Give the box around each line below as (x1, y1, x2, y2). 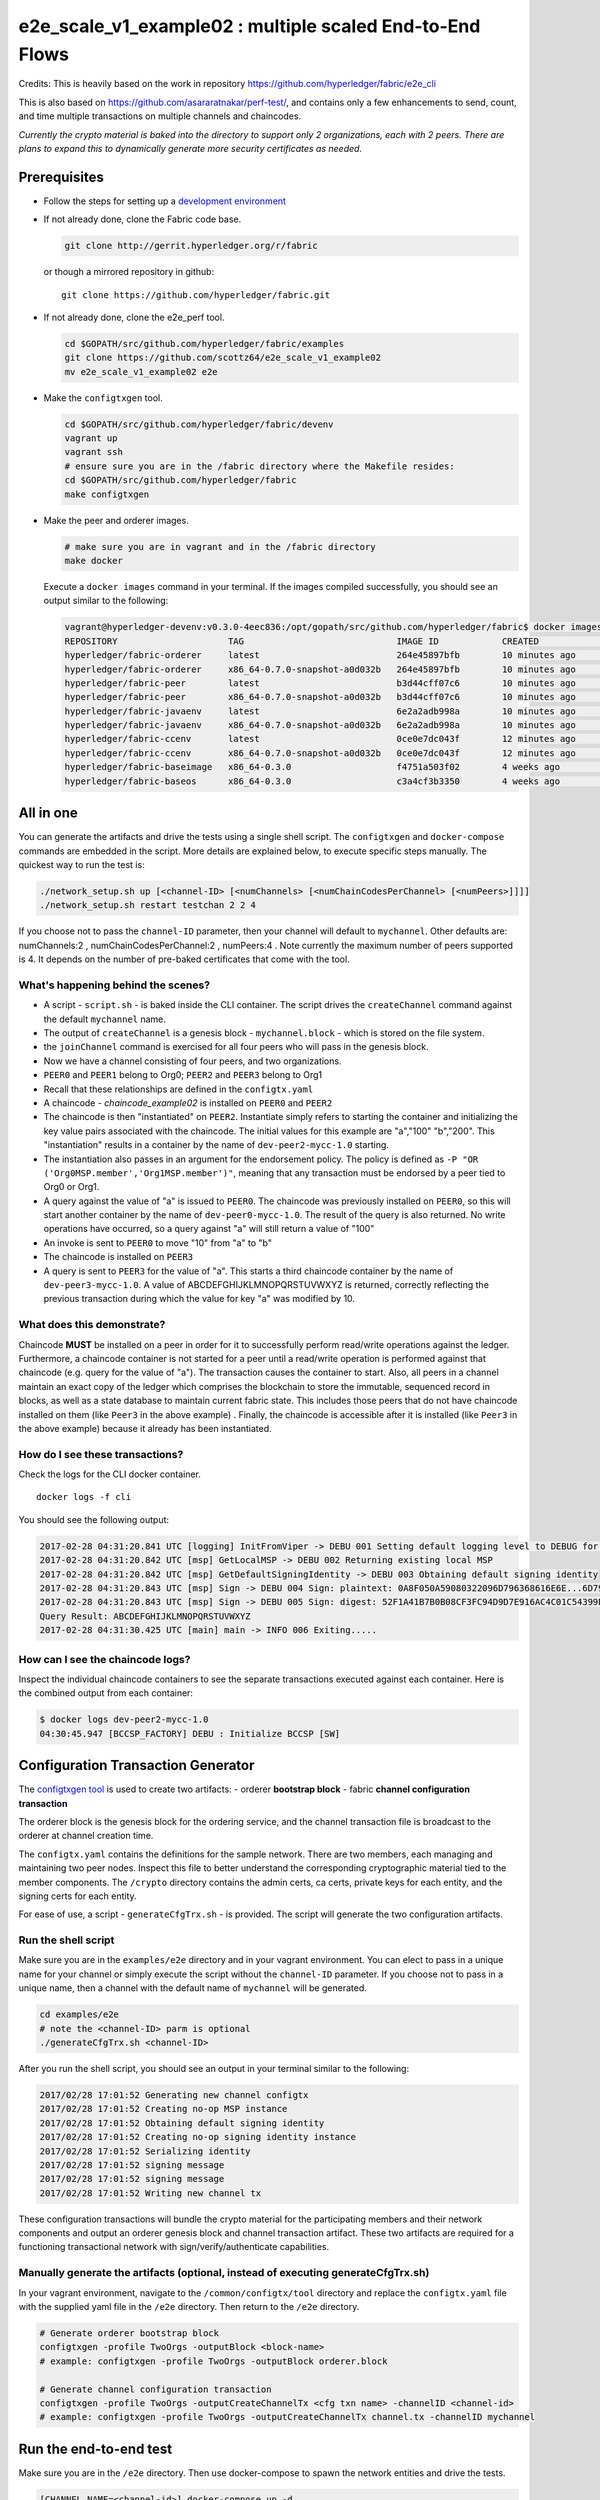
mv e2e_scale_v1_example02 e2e (64, 366, 219, 377)
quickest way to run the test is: (18, 858, 145, 870)
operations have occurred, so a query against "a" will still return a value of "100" (43, 1223, 375, 1235)
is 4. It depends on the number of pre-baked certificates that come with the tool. (18, 953, 350, 965)
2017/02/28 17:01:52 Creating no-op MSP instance (39, 2103, 288, 2115)
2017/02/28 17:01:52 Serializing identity (39, 2145, 251, 2157)
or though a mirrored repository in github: (43, 266, 215, 278)
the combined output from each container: (18, 1687, 194, 1699)
